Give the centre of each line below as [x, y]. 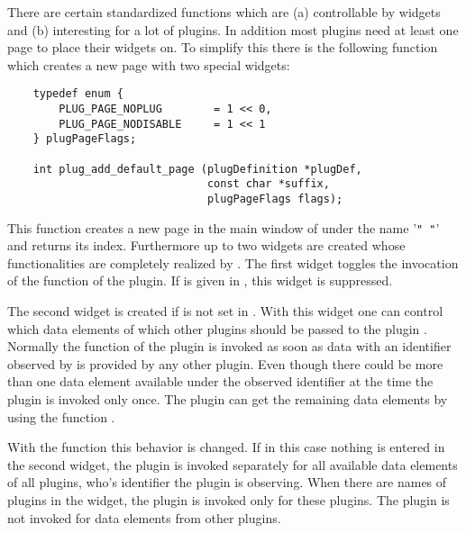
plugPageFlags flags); [275, 199]
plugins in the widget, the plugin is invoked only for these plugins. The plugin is [228, 500]
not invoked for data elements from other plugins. [144, 517]
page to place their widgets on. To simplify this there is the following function [223, 47]
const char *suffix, [268, 184]
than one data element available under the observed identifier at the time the [220, 381]
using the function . [61, 416]
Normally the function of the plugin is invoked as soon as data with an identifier [229, 346]
